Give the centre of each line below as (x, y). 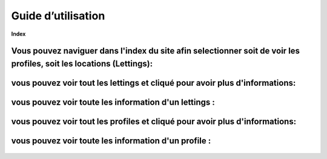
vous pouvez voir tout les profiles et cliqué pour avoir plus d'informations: (154, 122)
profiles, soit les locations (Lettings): (82, 63)
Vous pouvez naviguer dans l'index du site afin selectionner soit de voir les (155, 51)
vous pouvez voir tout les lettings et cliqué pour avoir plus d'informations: (154, 83)
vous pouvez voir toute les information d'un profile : (111, 141)
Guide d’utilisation (58, 16)
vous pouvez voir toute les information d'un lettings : (113, 102)
